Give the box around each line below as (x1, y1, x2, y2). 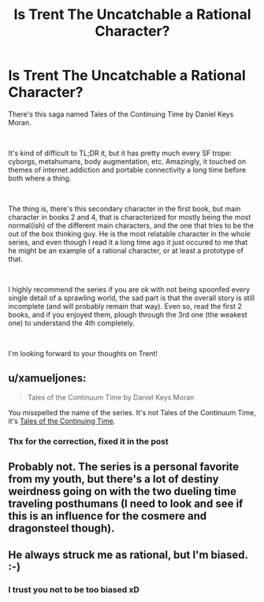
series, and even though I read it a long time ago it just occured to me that (8, 237, 248, 247)
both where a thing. (8, 173, 72, 183)
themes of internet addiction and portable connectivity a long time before (8, 165, 247, 174)
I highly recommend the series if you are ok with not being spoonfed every (8, 284, 251, 294)
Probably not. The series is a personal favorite (8, 460, 239, 474)
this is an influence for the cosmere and (8, 510, 207, 523)
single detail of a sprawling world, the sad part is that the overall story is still (8, 293, 255, 303)
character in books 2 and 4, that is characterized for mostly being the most (8, 212, 251, 221)
